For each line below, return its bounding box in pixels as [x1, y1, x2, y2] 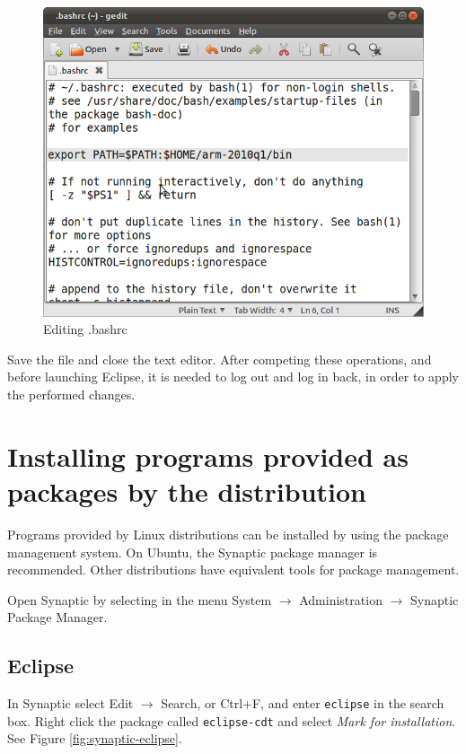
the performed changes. [7, 385, 136, 404]
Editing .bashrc [43, 320, 127, 338]
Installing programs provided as [7, 437, 409, 474]
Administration [299, 590, 382, 609]
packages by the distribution [7, 473, 366, 509]
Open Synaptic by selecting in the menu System [7, 590, 272, 609]
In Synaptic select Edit [7, 694, 134, 713]
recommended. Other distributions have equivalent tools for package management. [7, 560, 460, 579]
